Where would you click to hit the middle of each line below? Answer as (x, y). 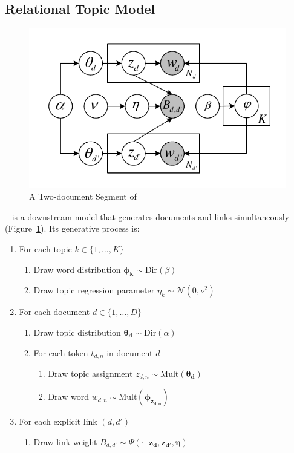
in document (130, 352)
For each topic (45, 248)
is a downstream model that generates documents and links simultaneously (150, 216)
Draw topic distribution (77, 332)
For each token (61, 352)
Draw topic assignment (90, 373)
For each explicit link (58, 421)
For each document (54, 312)
